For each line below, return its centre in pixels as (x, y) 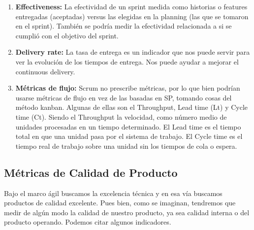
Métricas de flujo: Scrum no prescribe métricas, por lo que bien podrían (128, 88)
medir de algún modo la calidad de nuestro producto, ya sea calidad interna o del (127, 212)
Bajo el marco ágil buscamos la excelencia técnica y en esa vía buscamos (113, 193)
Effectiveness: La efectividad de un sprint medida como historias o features (131, 6)
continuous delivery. (45, 71)
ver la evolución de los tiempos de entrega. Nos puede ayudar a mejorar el (127, 61)
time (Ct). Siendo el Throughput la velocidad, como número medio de (121, 116)
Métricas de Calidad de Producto (91, 172)
